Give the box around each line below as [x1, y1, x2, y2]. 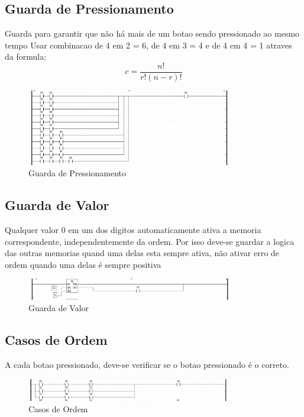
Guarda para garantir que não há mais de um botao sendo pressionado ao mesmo [5, 27, 300, 40]
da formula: [5, 50, 47, 63]
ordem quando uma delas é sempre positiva [5, 258, 161, 270]
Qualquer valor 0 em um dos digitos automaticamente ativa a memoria [5, 223, 261, 235]
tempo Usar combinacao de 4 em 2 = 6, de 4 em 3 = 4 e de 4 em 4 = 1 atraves [5, 38, 292, 51]
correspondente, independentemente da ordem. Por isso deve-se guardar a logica [5, 235, 295, 247]
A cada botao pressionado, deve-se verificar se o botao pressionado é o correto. [5, 358, 289, 371]
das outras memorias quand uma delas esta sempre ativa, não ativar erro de [5, 247, 279, 259]
